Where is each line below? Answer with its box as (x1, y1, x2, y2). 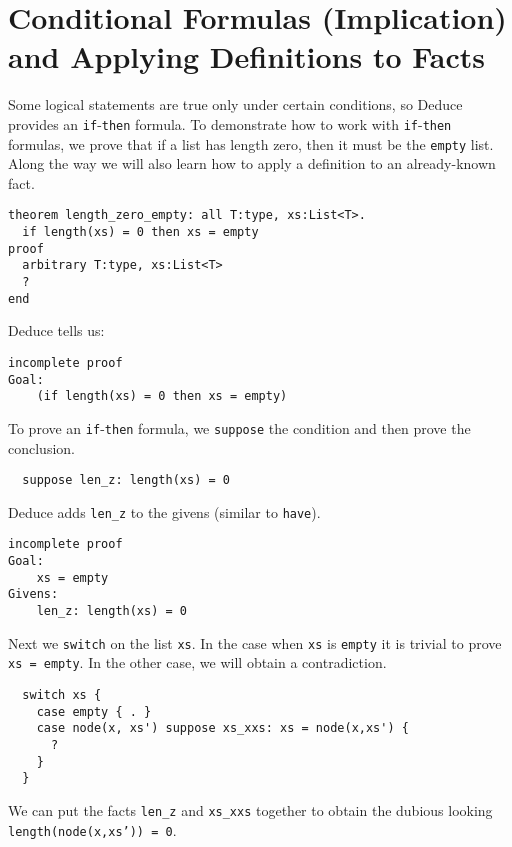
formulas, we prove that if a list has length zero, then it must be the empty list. (8, 133, 494, 154)
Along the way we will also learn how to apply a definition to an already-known (8, 153, 496, 174)
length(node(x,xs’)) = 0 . (8, 819, 177, 840)
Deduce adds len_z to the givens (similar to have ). (8, 501, 321, 522)
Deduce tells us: (8, 320, 105, 341)
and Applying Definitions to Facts (8, 36, 486, 77)
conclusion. (8, 437, 75, 458)
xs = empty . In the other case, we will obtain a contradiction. (8, 652, 387, 673)
